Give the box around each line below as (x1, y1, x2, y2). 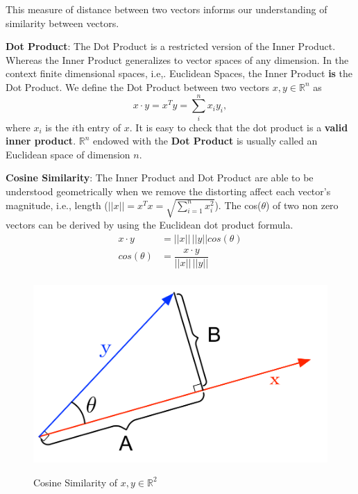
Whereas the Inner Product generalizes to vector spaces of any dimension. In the (6, 52, 349, 67)
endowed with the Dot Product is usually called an (92, 133, 318, 148)
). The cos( (214, 197, 262, 212)
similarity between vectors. (6, 15, 119, 30)
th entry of (75, 120, 121, 134)
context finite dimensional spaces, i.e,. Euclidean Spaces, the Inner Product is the (6, 66, 353, 81)
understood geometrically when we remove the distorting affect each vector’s (6, 184, 331, 199)
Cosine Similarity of (33, 475, 118, 489)
